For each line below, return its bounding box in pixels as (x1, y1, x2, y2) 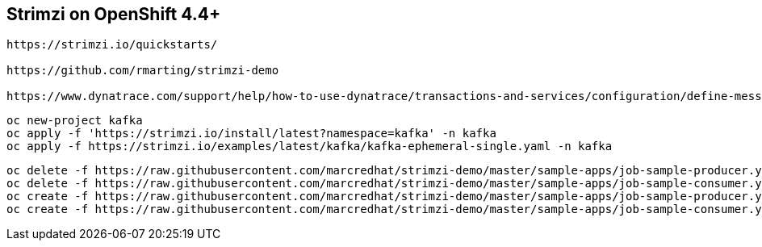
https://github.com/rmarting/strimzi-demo (6, 64, 279, 77)
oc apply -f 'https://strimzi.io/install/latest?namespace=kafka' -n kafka (6, 127, 496, 140)
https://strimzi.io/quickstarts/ (6, 38, 218, 52)
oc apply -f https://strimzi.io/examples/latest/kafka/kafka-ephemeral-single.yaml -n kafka (6, 140, 613, 153)
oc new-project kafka (6, 114, 143, 128)
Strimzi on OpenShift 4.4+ (6, 4, 221, 24)
